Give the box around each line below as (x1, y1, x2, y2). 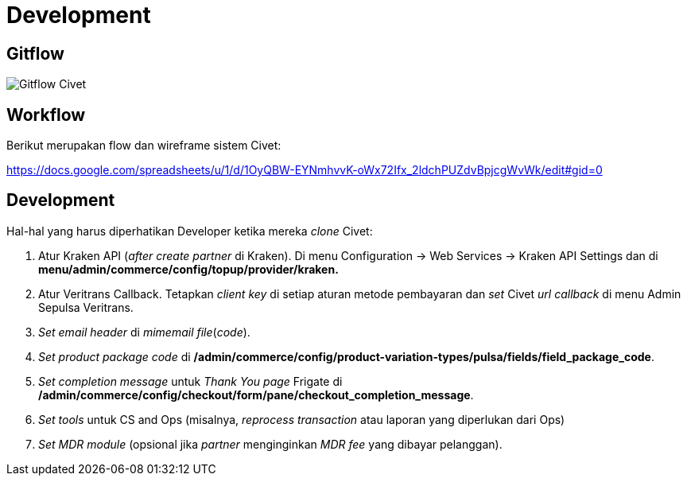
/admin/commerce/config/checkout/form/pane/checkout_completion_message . (38, 387, 474, 402)
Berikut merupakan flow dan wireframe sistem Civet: (6, 138, 281, 153)
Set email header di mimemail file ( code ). (38, 325, 250, 339)
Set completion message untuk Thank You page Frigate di (38, 374, 343, 388)
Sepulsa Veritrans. (38, 300, 134, 314)
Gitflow (6, 43, 64, 64)
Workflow (6, 104, 86, 125)
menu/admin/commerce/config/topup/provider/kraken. (38, 262, 339, 276)
